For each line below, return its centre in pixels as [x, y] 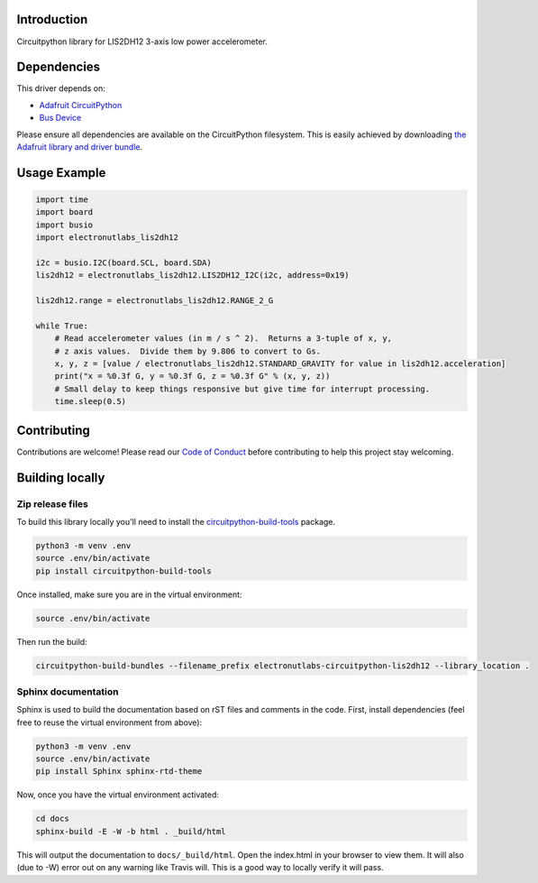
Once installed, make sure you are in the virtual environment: [129, 594]
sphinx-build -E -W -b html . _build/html [131, 831]
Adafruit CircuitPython [81, 105]
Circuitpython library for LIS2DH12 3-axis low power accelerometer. [142, 41]
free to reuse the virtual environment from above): [109, 722]
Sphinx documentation [68, 692]
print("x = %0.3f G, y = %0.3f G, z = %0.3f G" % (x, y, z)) [192, 376]
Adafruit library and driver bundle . [80, 147]
